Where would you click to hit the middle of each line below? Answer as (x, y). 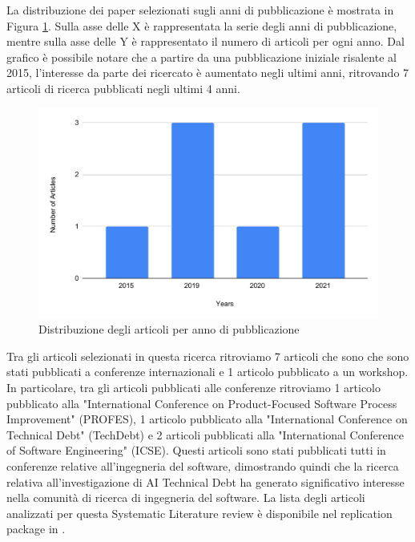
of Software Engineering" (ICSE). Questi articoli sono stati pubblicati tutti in (196, 450)
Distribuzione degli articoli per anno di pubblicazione (169, 329)
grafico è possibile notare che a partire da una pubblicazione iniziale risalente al (201, 57)
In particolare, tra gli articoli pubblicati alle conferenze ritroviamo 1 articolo (194, 388)
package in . (36, 529)
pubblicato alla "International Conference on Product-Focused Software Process (202, 403)
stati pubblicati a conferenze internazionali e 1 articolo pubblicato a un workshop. (207, 372)
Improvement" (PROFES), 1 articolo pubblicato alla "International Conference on (207, 419)
